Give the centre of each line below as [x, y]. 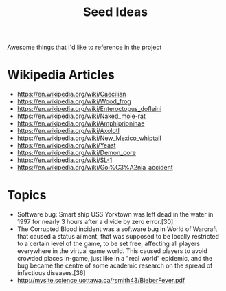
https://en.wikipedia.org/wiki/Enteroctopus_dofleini [89, 109]
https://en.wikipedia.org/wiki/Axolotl [68, 131]
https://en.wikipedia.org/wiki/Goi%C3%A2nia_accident [95, 168]
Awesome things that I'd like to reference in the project [84, 47]
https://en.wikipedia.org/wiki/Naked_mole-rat [81, 116]
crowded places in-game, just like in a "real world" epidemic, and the [115, 259]
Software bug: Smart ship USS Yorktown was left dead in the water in [115, 214]
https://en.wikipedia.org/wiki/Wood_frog [74, 101]
